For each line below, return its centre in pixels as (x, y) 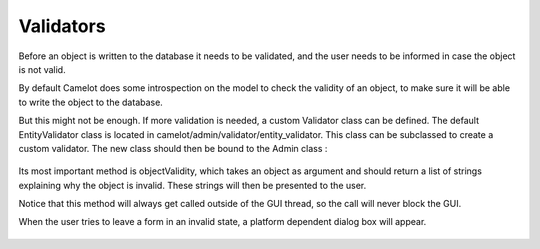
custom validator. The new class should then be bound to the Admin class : (173, 148)
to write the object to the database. (91, 102)
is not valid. (42, 69)
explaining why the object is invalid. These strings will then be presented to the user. (192, 185)
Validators (62, 26)
